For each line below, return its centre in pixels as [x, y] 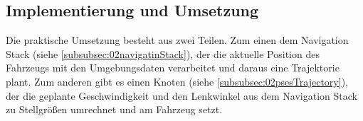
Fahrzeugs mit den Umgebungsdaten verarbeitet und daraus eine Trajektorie [173, 68]
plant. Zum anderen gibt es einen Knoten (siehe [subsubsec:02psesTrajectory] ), [177, 81]
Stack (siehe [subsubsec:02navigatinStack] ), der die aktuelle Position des [163, 53]
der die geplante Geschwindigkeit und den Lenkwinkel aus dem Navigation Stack [181, 95]
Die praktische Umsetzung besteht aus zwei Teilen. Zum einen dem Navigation [177, 40]
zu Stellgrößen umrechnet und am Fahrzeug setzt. [114, 109]
